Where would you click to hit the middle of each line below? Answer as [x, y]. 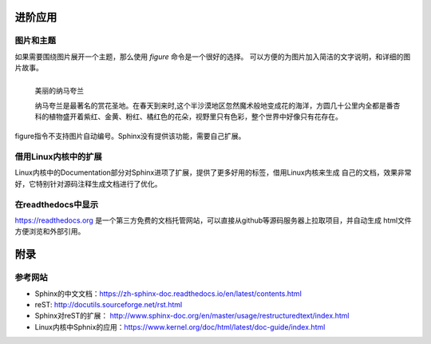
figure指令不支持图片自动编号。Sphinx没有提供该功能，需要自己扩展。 [130, 136]
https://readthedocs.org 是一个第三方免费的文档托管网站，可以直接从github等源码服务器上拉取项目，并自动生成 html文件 [214, 220]
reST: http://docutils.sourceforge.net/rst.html [109, 304]
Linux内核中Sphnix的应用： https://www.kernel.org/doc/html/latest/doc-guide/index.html [180, 326]
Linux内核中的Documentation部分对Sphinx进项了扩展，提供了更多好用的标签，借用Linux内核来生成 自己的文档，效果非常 [213, 172]
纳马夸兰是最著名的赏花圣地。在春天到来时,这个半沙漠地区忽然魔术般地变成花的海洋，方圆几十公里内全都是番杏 [217, 105]
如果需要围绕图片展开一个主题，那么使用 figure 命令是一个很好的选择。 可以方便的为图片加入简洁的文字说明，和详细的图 [213, 57]
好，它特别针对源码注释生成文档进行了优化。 [88, 184]
